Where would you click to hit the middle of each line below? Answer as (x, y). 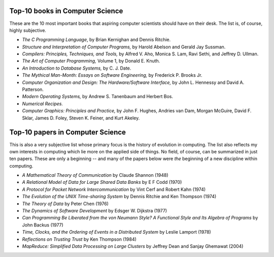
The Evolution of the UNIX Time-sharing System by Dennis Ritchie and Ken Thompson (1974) (119, 197)
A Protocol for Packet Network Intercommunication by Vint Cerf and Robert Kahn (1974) (114, 189)
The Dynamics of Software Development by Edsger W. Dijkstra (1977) (95, 211)
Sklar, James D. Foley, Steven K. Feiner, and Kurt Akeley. (81, 118)
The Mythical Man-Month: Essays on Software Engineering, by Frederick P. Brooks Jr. (112, 75)
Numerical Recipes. (43, 104)
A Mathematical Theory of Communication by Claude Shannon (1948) (95, 175)
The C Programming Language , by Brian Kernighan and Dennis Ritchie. (96, 40)
